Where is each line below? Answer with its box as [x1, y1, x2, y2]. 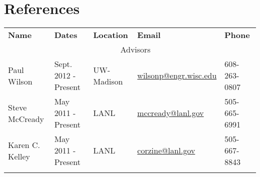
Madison [93, 75, 123, 87]
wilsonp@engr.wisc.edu [137, 69, 217, 81]
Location [93, 29, 128, 41]
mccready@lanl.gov [137, 107, 204, 119]
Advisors [120, 43, 150, 55]
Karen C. [8, 138, 40, 150]
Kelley [8, 150, 30, 162]
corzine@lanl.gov [137, 144, 195, 156]
